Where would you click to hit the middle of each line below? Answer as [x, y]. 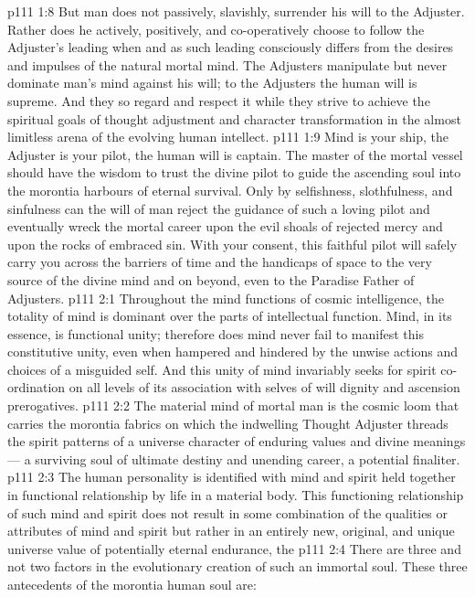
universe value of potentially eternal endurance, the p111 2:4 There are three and [234, 548]
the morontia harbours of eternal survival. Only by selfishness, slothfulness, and [230, 190]
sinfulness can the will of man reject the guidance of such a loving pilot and [219, 208]
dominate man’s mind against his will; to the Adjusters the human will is [212, 83]
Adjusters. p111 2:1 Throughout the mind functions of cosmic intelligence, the [226, 298]
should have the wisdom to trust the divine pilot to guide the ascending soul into [234, 172]
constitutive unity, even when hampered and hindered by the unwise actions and [233, 352]
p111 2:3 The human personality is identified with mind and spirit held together [232, 477]
